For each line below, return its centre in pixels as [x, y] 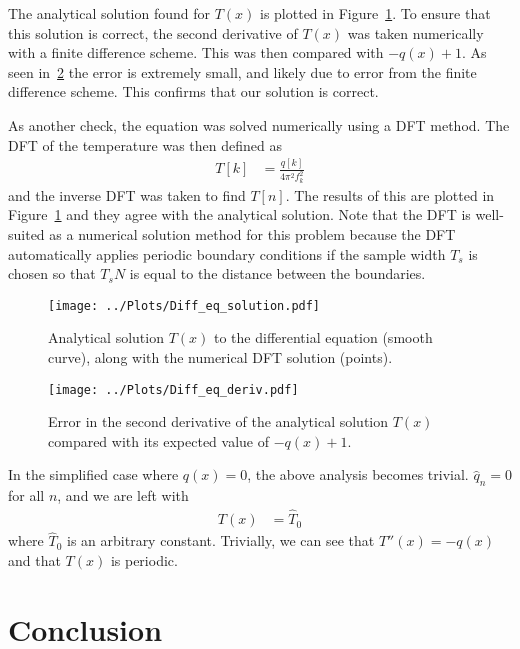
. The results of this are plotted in [390, 194]
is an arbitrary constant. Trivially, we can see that [221, 540]
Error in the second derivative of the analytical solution [218, 421]
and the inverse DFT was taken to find [127, 194]
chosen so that [52, 273]
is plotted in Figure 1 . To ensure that [375, 13]
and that [34, 559]
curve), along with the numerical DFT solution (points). [220, 357]
